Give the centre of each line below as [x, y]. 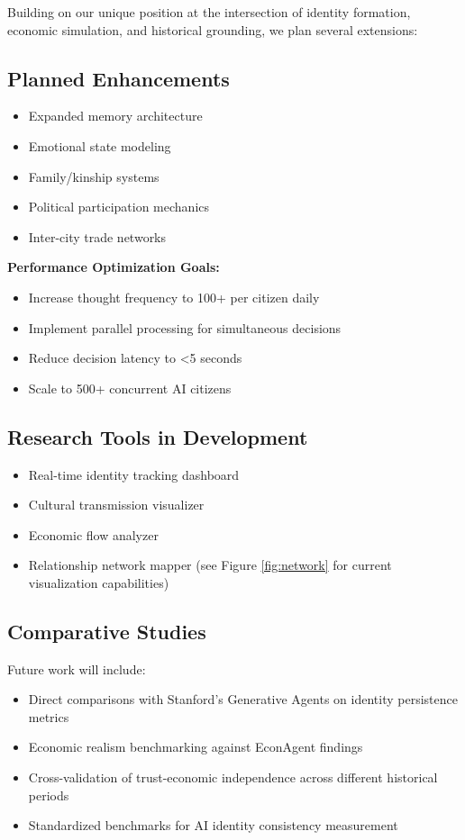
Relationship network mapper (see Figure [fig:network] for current [210, 565]
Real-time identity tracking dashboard [134, 474]
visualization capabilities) [99, 582]
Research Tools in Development [158, 436]
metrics [49, 716]
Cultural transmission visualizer [116, 505]
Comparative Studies [107, 631]
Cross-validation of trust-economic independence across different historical [233, 777]
